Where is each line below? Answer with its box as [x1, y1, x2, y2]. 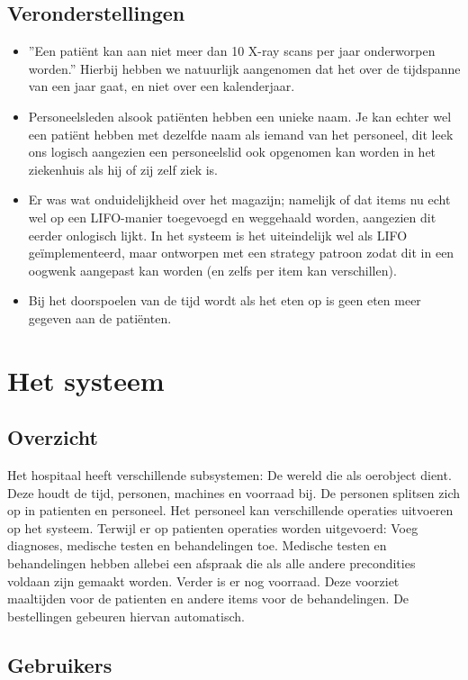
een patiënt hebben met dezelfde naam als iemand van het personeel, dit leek [28, 124, 454, 143]
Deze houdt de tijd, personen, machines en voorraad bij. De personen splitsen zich [7, 483, 460, 502]
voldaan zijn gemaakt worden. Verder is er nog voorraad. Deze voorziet [7, 571, 400, 590]
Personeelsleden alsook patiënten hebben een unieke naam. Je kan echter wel [28, 106, 452, 125]
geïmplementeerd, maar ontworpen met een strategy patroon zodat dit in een [28, 243, 454, 262]
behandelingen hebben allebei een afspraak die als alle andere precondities [7, 554, 416, 573]
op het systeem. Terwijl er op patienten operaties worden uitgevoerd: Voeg [7, 518, 418, 537]
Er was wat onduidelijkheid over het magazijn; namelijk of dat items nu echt [28, 190, 451, 209]
